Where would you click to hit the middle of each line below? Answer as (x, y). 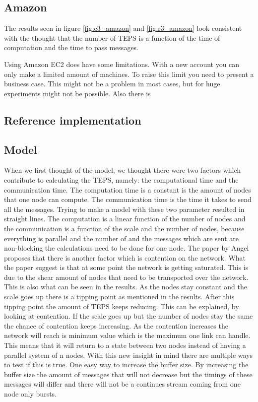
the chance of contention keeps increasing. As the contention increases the (116, 325)
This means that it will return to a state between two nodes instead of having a (125, 345)
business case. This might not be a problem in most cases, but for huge (112, 84)
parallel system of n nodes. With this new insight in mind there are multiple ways (129, 355)
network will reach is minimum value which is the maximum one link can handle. (127, 335)
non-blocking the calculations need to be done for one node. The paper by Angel (127, 248)
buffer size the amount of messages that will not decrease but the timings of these (128, 374)
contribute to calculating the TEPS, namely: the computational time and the (121, 179)
